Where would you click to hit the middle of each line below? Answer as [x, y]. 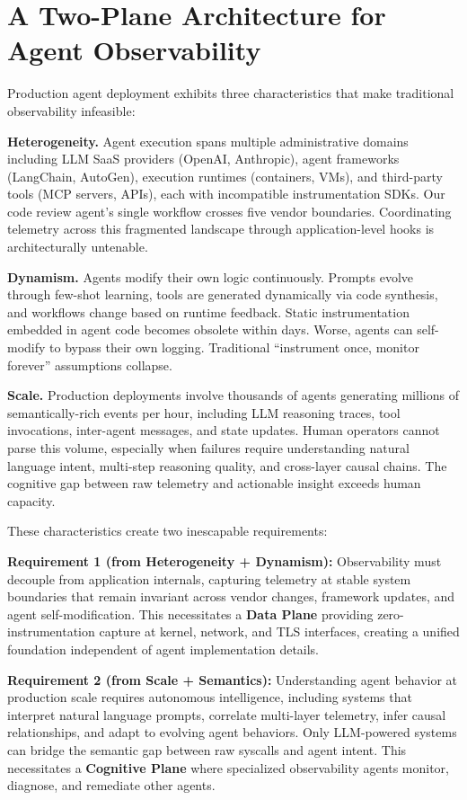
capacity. [31, 500]
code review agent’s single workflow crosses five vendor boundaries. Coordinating [229, 211]
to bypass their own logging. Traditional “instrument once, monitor [234, 347]
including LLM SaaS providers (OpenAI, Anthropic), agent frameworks [203, 159]
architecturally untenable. [78, 247]
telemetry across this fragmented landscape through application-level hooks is [221, 229]
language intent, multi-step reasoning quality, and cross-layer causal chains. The [227, 465]
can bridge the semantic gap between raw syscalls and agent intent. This [207, 749]
